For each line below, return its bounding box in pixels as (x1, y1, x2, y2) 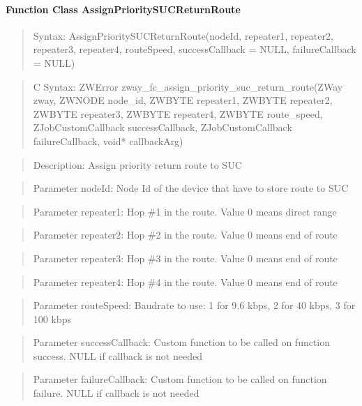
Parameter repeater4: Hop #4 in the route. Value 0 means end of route (33, 274, 338, 289)
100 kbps (33, 311, 71, 326)
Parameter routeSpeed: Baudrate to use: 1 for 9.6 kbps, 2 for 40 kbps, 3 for (33, 298, 356, 313)
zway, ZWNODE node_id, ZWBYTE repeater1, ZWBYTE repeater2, (33, 93, 333, 107)
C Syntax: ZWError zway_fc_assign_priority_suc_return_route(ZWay (33, 79, 343, 93)
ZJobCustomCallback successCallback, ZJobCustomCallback (33, 120, 292, 135)
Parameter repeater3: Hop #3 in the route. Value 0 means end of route (33, 250, 338, 265)
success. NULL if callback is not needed (33, 348, 202, 363)
